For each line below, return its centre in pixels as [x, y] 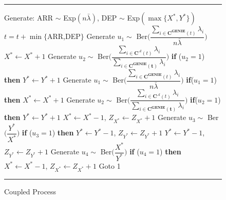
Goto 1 [110, 165]
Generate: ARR [29, 17]
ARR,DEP [64, 36]
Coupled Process [30, 191]
